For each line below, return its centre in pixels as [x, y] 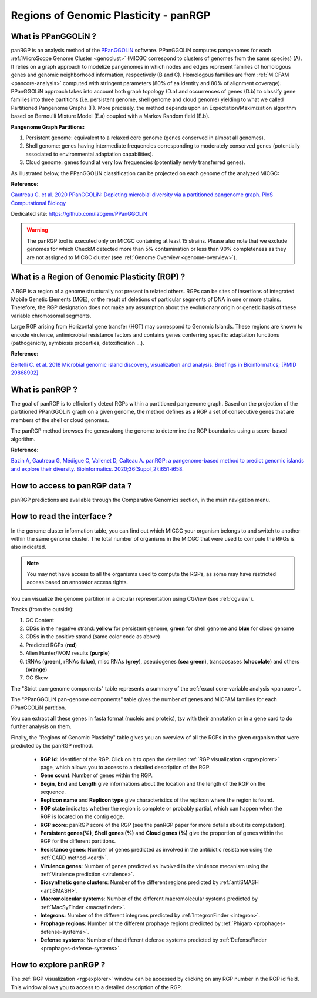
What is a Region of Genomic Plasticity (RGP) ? [98, 277]
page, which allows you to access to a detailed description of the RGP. [125, 767]
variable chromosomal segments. [51, 316]
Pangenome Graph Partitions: [48, 127]
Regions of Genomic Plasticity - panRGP [111, 15]
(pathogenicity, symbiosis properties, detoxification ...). [78, 343]
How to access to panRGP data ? [71, 486]
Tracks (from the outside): [42, 609]
